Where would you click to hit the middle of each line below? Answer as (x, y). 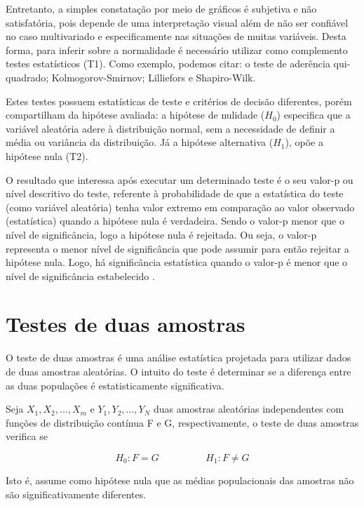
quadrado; (27, 77)
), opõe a (304, 142)
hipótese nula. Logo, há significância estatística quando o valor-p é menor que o (177, 262)
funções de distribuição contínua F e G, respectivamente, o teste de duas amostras (182, 422)
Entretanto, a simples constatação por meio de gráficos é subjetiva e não (161, 8)
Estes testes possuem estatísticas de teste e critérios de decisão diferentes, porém (179, 101)
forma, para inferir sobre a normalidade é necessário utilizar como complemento (177, 49)
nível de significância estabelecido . (80, 275)
